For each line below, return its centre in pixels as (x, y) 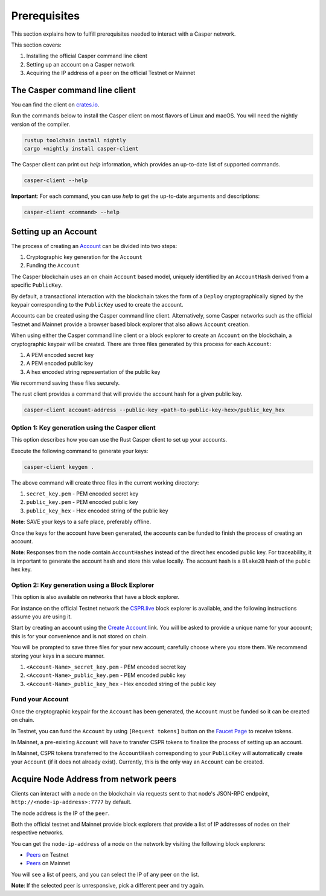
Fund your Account (40, 699)
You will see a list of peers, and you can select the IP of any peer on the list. (105, 874)
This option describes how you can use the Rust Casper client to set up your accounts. (119, 440)
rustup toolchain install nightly (75, 140)
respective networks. (37, 832)
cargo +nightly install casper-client (81, 149)
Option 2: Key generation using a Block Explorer (83, 585)
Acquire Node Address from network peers (94, 779)
